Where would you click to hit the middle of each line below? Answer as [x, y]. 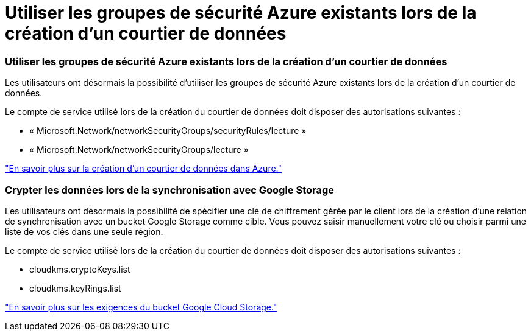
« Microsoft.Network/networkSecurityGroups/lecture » [139, 150]
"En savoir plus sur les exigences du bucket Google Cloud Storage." [141, 307]
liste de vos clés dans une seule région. [84, 231]
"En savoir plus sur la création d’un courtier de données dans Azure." [143, 169]
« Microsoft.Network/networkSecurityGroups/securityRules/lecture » [168, 131]
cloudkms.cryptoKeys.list [80, 269]
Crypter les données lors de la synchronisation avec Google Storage [170, 190]
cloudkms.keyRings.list [75, 288]
